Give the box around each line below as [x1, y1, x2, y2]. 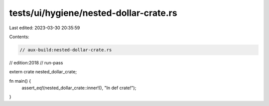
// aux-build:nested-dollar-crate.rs [19, 47, 112, 53]
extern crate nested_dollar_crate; [9, 69, 77, 75]
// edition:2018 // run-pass [9, 59, 63, 65]
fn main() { [9, 78, 31, 84]
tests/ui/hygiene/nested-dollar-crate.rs [9, 7, 177, 18]
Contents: [9, 34, 29, 40]
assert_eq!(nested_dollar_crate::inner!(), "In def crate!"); [21, 85, 136, 91]
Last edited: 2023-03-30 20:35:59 [9, 25, 80, 31]
